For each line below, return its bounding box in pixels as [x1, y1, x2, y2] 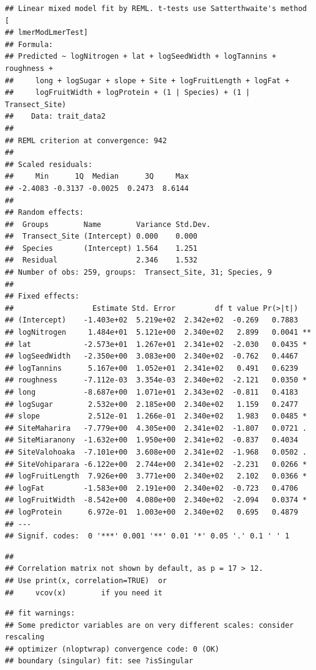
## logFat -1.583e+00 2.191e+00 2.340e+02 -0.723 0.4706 [5, 483, 298, 493]
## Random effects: [5, 208, 84, 217]
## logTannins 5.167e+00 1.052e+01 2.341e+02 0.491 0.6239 [5, 363, 298, 373]
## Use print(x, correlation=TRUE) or [5, 576, 167, 585]
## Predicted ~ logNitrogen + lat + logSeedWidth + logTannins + [5, 52, 276, 61]
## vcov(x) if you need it [5, 588, 163, 597]
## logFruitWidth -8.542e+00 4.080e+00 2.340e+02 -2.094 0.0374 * [5, 496, 307, 505]
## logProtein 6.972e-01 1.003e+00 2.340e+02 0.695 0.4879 [5, 507, 298, 516]
